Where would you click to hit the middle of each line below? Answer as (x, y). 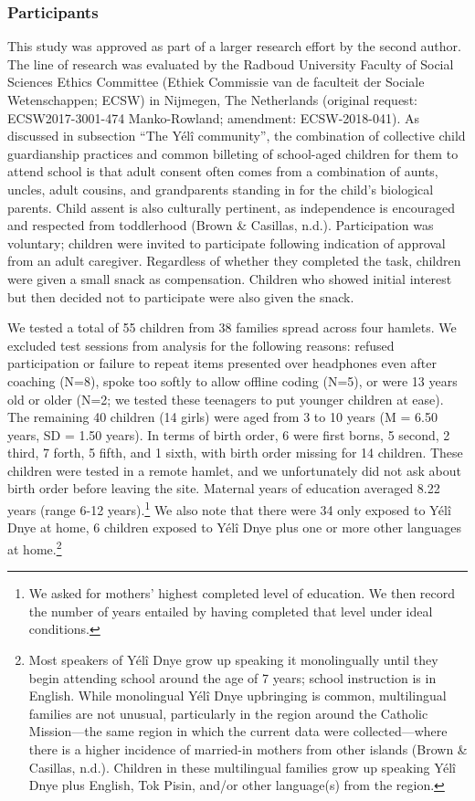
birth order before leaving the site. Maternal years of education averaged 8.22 (224, 488)
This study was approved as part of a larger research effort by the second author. (234, 46)
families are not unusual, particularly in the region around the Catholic (228, 713)
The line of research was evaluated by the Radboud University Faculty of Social (231, 63)
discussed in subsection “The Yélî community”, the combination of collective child (237, 136)
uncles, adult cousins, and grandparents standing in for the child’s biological (221, 189)
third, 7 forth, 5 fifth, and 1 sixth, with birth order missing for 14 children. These (235, 453)
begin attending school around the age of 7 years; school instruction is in (232, 677)
